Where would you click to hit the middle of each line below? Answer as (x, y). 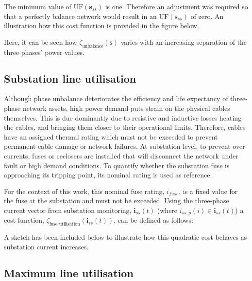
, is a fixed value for (208, 191)
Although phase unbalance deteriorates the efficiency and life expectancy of (116, 98)
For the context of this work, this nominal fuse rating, (84, 191)
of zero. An (207, 16)
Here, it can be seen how (41, 42)
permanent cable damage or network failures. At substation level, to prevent (117, 146)
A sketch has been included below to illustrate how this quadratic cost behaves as (126, 237)
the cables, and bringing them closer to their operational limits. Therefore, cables (125, 127)
